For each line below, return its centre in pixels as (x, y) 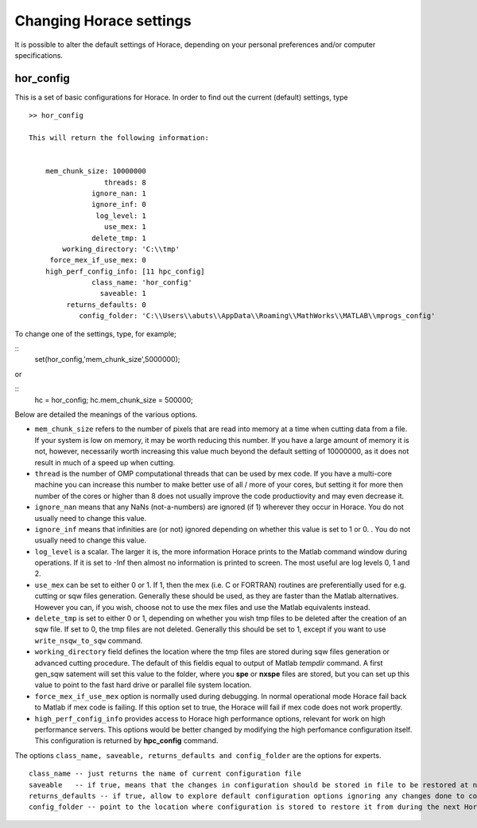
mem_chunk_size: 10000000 (96, 171)
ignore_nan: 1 (119, 193)
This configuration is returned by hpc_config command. (126, 741)
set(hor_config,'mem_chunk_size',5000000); (107, 360)
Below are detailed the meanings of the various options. (106, 414)
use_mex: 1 (125, 227)
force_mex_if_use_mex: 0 (98, 260)
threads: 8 (125, 182)
